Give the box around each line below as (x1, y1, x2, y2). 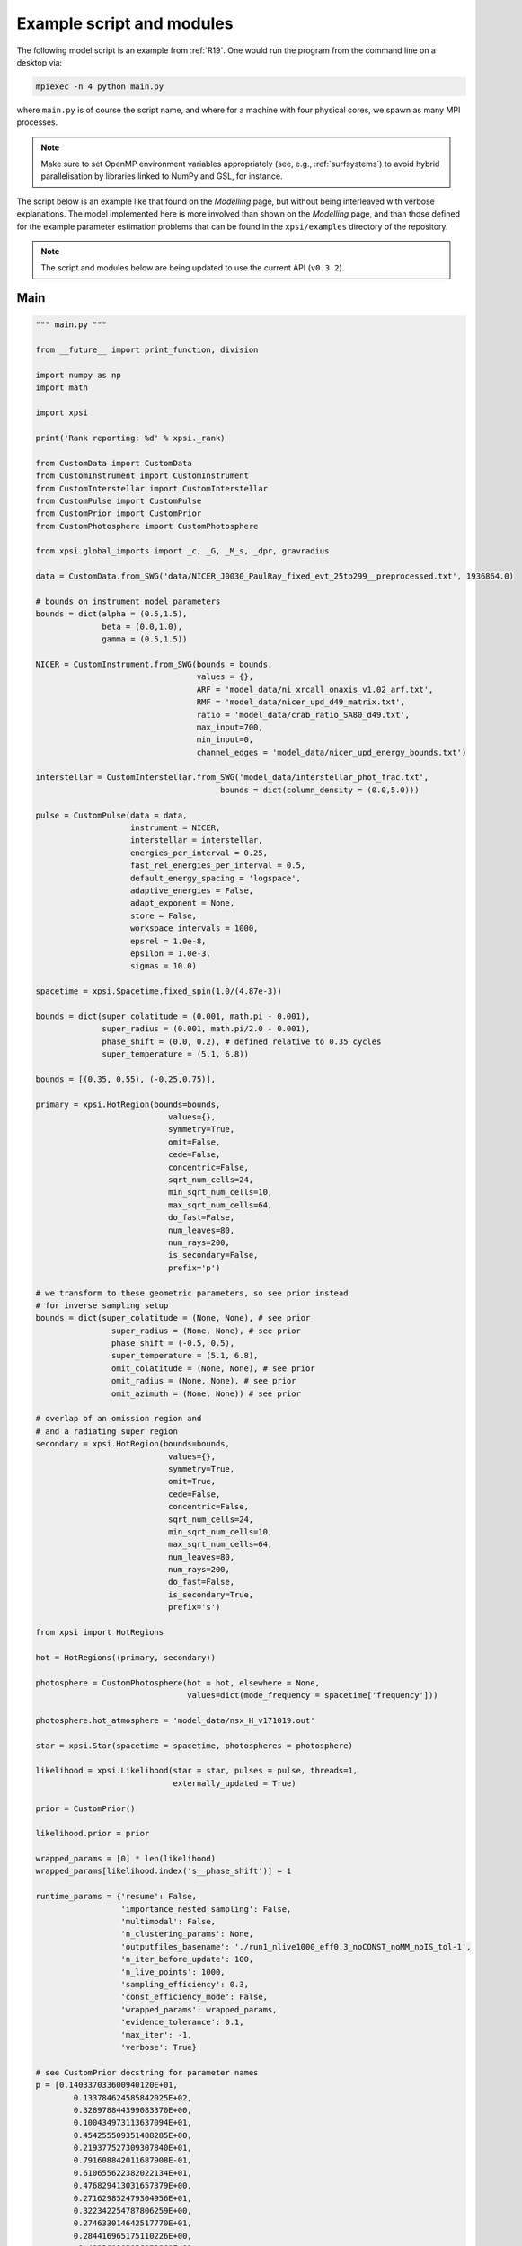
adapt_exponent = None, (130, 898, 235, 908)
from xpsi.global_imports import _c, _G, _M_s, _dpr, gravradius (35, 546, 330, 556)
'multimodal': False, (120, 1916, 216, 1927)
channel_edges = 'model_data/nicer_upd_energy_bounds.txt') (196, 747, 467, 757)
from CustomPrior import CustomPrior (35, 508, 202, 518)
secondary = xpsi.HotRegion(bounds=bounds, (35, 1438, 231, 1449)
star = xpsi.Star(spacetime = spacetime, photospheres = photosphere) (35, 1740, 354, 1751)
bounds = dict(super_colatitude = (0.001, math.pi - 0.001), (35, 1011, 311, 1021)
